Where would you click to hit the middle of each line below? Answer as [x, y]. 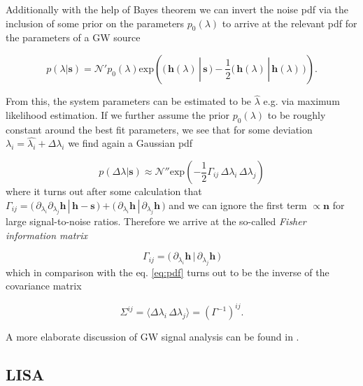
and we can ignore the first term [238, 205]
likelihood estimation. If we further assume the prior [118, 114]
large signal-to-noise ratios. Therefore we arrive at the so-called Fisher [156, 221]
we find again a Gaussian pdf [130, 143]
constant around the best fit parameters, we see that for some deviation [159, 129]
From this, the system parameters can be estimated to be [129, 101]
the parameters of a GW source [73, 37]
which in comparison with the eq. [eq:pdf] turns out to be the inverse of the [168, 272]
